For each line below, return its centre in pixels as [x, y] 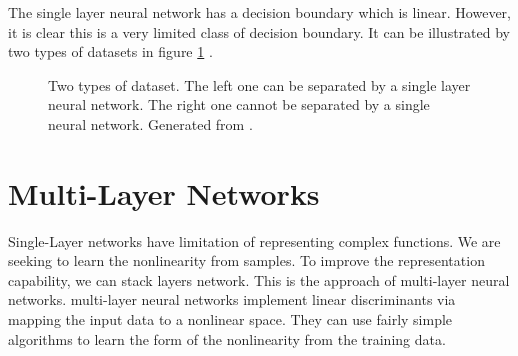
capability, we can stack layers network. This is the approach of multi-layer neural [259, 279]
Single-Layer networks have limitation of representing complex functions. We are [254, 240]
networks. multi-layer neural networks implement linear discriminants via [232, 299]
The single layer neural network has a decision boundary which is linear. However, [259, 12]
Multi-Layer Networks [164, 192]
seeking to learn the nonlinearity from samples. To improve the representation [246, 260]
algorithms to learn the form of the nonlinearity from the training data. [227, 338]
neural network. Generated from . [150, 123]
